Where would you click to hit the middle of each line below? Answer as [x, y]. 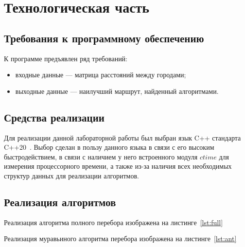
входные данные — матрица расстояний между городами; [101, 75]
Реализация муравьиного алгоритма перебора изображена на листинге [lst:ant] [120, 238]
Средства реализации [54, 117]
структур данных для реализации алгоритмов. [71, 175]
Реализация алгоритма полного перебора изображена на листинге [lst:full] [114, 222]
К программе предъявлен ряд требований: [66, 58]
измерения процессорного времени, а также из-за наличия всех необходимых [118, 166]
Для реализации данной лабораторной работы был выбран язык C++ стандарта [122, 137]
